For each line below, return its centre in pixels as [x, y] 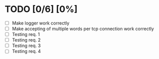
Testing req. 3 [26, 45]
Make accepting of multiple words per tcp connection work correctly [83, 29]
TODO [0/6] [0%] [41, 9]
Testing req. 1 [26, 34]
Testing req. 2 [26, 40]
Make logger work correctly [41, 23]
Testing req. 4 [26, 51]
